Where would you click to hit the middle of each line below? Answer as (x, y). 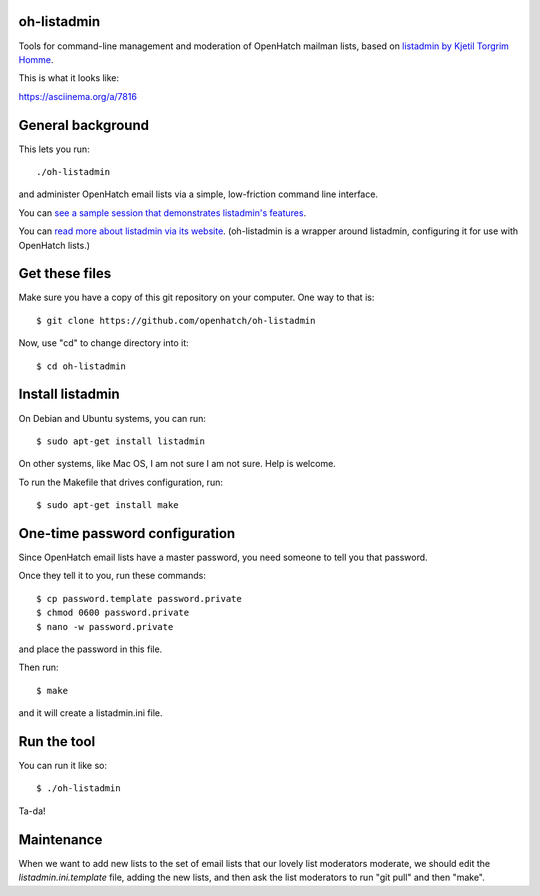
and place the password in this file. (90, 649)
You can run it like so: (62, 766)
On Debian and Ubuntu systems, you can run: (112, 418)
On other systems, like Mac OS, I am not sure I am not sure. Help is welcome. (177, 464)
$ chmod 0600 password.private (113, 613)
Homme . (36, 59)
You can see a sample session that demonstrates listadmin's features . (162, 212)
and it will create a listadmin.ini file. (91, 713)
